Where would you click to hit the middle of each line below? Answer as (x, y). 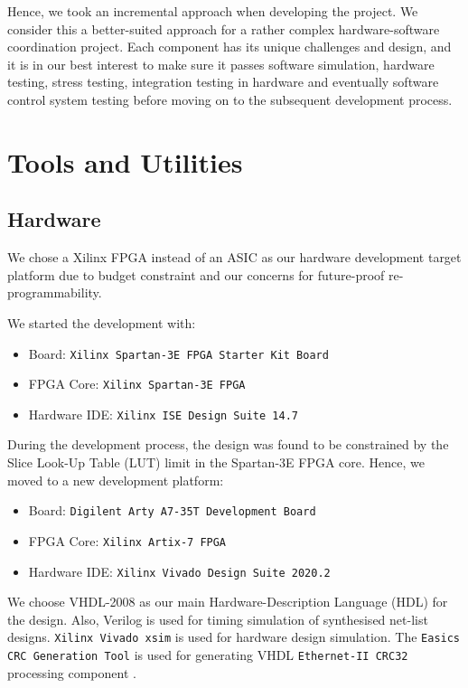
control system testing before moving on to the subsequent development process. (230, 99)
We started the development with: (102, 322)
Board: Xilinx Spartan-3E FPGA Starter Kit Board (178, 353)
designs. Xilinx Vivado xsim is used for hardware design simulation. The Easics (234, 637)
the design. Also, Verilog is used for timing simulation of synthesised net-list (218, 619)
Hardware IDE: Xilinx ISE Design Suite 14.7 (163, 414)
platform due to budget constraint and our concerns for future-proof (196, 274)
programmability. (55, 292)
